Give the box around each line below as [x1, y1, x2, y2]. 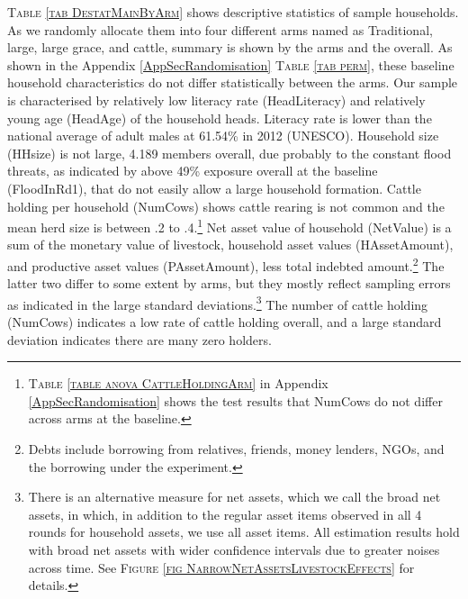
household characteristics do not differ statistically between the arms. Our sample [7, 73, 458, 92]
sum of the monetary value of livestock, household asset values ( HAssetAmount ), [7, 235, 454, 254]
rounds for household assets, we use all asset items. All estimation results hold [28, 522, 460, 541]
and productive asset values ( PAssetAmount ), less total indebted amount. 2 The [7, 253, 445, 275]
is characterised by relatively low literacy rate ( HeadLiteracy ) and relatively [7, 90, 426, 109]
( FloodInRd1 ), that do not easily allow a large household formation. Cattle [7, 178, 421, 197]
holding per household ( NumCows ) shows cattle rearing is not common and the [7, 196, 445, 215]
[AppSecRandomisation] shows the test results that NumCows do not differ [28, 391, 443, 410]
